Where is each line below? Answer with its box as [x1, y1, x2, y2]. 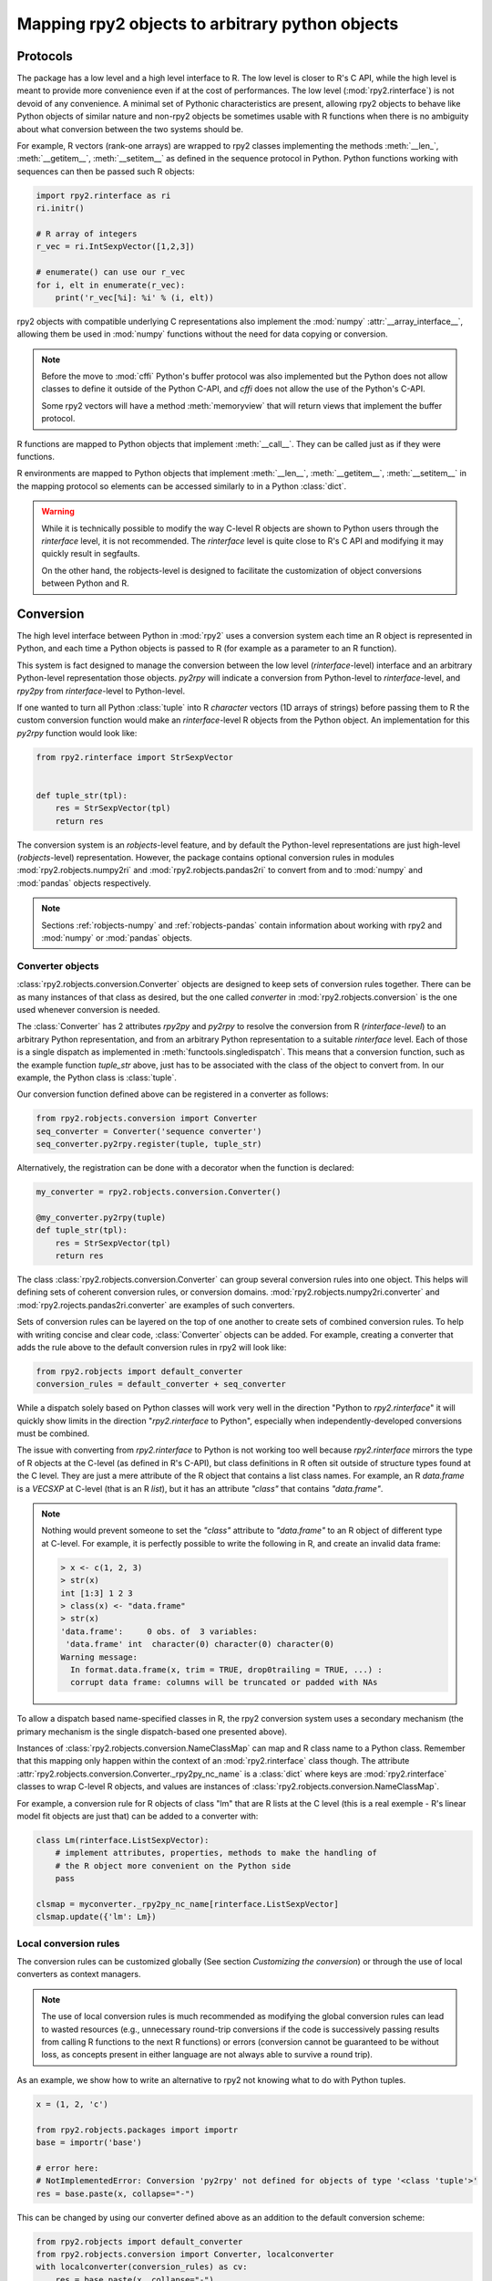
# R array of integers [36, 228, 138, 239]
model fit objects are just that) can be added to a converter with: [16, 1811, 259, 1822]
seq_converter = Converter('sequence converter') [36, 1126, 262, 1136]
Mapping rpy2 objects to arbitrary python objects [16, 14, 399, 34]
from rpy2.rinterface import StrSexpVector [36, 752, 234, 762]
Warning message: [60, 1651, 138, 1662]
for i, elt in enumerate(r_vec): [36, 279, 186, 290]
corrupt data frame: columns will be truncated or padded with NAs [69, 1677, 378, 1688]
